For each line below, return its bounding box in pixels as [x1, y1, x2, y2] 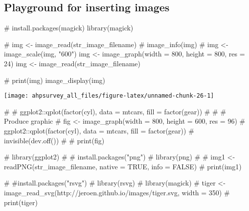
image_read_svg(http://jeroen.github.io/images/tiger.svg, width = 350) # [4, 187, 230, 197]
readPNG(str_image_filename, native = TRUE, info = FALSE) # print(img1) [4, 161, 242, 171]
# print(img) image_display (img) [4, 75, 106, 85]
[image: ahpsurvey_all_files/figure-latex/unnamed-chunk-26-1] [4, 92, 214, 100]
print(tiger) [4, 197, 38, 207]
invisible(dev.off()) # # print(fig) [4, 135, 105, 145]
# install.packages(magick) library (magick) [4, 23, 134, 33]
